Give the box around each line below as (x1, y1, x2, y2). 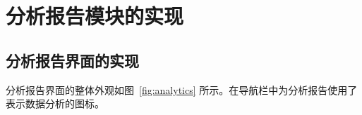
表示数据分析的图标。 (6, 96, 104, 111)
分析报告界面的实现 (6, 49, 139, 71)
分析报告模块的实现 (6, 1, 184, 30)
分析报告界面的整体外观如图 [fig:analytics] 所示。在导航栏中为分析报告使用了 (6, 82, 358, 97)
